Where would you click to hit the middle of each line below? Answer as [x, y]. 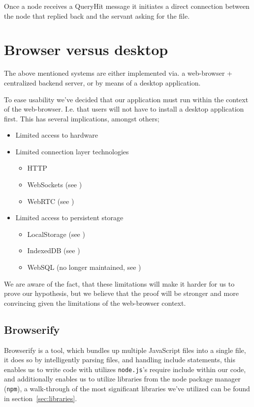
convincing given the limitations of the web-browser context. [95, 303]
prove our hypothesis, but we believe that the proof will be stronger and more [121, 293]
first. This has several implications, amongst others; [82, 118]
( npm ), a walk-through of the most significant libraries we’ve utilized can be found [127, 389]
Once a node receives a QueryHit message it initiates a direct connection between [127, 6]
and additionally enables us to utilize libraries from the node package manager [122, 379]
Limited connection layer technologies [72, 151]
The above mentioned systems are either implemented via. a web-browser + [118, 73]
